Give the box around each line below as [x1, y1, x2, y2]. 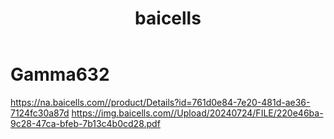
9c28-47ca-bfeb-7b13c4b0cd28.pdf [10, 117, 161, 129]
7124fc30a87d [10, 107, 70, 119]
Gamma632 [10, 63, 110, 86]
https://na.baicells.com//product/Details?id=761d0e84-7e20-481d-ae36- [10, 96, 311, 108]
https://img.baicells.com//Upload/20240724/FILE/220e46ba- [71, 107, 324, 119]
